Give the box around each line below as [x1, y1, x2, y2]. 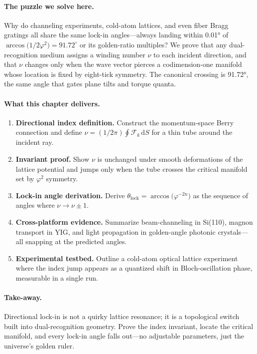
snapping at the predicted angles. [25, 236, 127, 247]
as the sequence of [193, 190, 249, 200]
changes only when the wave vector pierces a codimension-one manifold [24, 59, 242, 69]
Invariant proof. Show [15, 153, 90, 164]
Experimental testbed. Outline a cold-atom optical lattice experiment [15, 253, 238, 263]
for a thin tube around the [151, 127, 233, 137]
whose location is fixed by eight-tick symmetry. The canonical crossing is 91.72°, [4, 68, 249, 79]
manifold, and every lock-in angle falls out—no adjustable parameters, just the [4, 331, 244, 341]
